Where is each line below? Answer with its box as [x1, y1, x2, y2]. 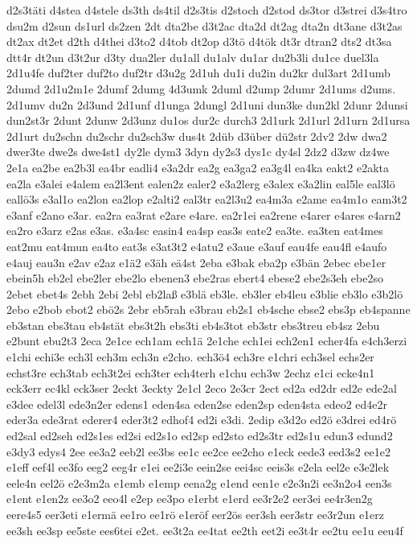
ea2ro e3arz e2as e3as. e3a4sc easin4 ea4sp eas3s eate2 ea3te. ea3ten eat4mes [6, 222, 383, 239]
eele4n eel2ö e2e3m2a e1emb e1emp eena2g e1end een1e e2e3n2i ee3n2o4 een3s [6, 474, 392, 491]
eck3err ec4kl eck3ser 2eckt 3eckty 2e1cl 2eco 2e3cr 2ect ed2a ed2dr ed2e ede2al [6, 380, 397, 397]
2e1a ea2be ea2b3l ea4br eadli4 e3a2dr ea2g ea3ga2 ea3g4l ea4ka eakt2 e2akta [6, 159, 390, 175]
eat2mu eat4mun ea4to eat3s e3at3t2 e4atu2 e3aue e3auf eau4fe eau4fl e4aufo [6, 237, 387, 254]
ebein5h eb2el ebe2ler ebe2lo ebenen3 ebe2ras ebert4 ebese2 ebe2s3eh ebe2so [6, 270, 383, 286]
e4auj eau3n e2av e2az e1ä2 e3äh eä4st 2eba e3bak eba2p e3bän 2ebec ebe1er [6, 253, 386, 270]
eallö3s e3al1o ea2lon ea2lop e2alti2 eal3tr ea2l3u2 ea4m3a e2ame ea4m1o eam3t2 [6, 191, 407, 208]
